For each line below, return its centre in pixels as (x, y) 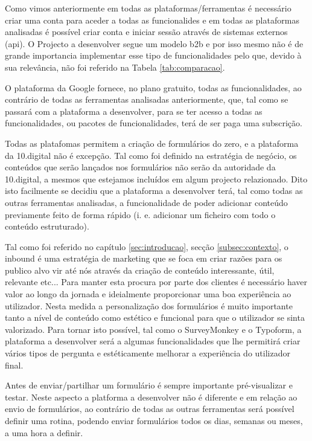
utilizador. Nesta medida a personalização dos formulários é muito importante (149, 305)
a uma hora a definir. (44, 432)
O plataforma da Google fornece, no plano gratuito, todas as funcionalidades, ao (153, 87)
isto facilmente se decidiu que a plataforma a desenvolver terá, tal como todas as (154, 191)
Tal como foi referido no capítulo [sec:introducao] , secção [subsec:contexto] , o (147, 246)
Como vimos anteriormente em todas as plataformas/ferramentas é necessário (148, 8)
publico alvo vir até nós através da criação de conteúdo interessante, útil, (140, 270)
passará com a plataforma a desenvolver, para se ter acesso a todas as (134, 111)
